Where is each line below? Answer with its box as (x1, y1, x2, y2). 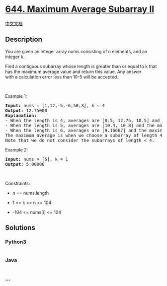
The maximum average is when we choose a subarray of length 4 (5, 133, 163, 138)
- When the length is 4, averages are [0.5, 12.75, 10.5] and (5, 118, 160, 123)
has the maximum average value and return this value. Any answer (5, 69, 142, 74)
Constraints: (5, 180, 30, 186)
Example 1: (5, 93, 27, 99)
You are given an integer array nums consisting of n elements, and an (5, 48, 148, 54)
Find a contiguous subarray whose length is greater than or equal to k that (5, 63, 157, 69)
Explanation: (5, 113, 37, 118)
